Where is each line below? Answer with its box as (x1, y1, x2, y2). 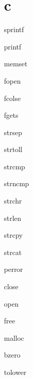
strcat (4, 246, 22, 257)
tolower (4, 367, 26, 377)
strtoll (4, 144, 22, 155)
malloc (4, 332, 24, 343)
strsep (4, 127, 22, 137)
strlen (4, 212, 21, 223)
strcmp (4, 161, 25, 171)
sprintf (4, 24, 24, 35)
